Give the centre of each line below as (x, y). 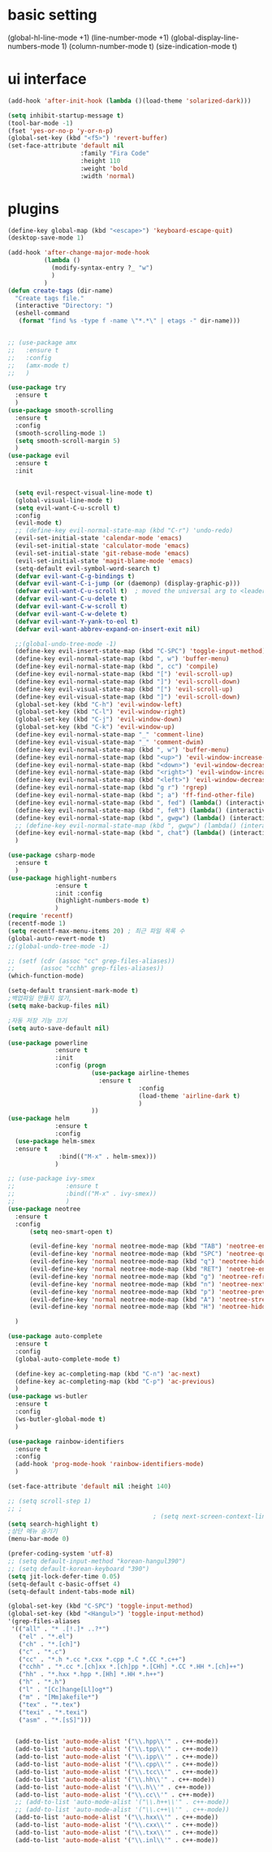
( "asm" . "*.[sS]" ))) (55, 1720)
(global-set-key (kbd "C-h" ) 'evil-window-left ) (99, 704)
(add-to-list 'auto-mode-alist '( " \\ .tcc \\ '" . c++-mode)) (117, 1772)
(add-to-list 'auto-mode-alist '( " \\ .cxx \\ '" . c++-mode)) (117, 1825)
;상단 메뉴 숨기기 (33, 1532)
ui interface (47, 79)
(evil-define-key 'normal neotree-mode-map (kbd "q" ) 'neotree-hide (147, 1262)
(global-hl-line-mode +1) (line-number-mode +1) (89, 37)
